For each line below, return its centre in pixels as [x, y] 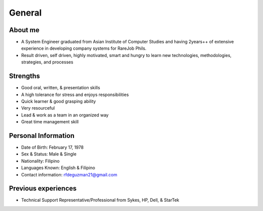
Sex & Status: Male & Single [49, 154]
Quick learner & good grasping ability [58, 101]
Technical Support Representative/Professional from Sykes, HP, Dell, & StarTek [100, 200]
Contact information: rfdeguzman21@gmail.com [69, 174]
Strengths [24, 76]
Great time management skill [50, 122]
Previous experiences [43, 188]
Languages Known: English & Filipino [58, 168]
